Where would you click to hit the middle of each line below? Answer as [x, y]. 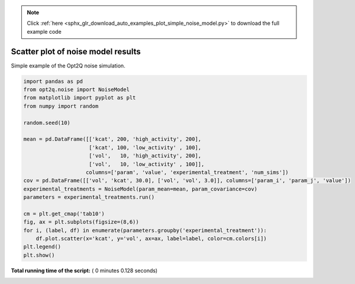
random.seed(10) [47, 122]
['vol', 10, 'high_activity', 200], [145, 156]
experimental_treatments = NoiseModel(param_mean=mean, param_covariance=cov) [140, 189]
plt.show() [39, 255]
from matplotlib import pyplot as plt [80, 98]
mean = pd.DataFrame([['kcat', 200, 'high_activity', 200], [112, 139]
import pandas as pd [53, 81]
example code [44, 31]
